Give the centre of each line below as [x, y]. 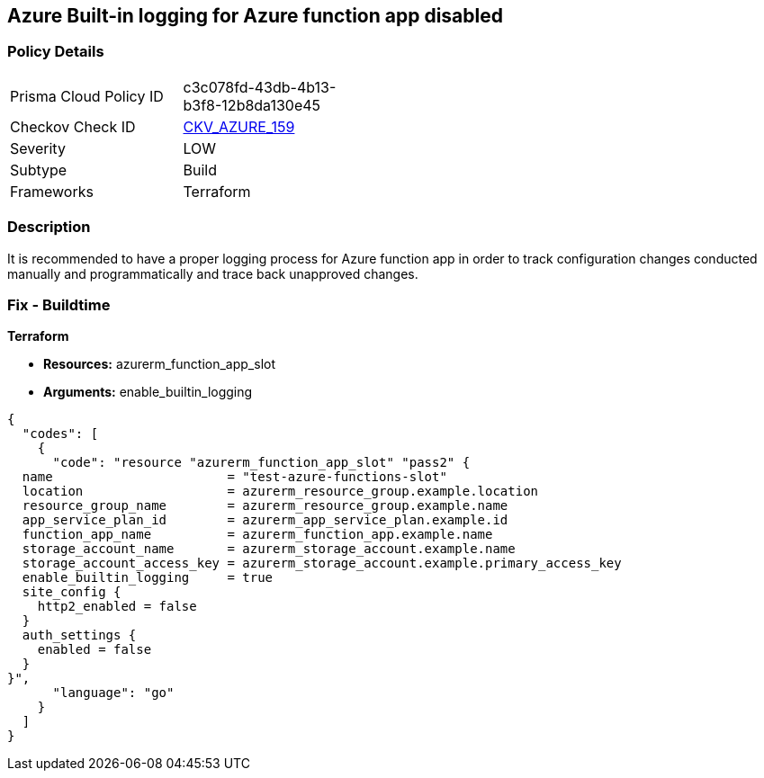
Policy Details [56, 52]
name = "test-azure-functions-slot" [234, 477]
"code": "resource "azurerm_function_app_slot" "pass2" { [261, 463]
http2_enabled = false [117, 607]
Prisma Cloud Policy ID [87, 96]
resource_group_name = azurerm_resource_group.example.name [265, 506]
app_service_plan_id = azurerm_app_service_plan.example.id [265, 520]
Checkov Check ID [73, 126]
